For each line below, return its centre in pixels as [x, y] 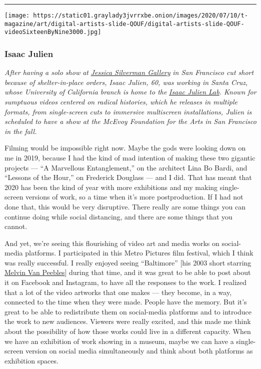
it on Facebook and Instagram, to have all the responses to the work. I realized [126, 282]
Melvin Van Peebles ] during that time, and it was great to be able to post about [128, 272]
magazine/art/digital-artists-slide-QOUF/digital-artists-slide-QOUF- [124, 24]
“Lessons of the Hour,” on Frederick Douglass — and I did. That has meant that [128, 177]
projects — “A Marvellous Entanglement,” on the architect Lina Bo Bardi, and [126, 167]
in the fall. [21, 131]
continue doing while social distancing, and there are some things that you [118, 216]
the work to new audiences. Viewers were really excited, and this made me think [128, 321]
